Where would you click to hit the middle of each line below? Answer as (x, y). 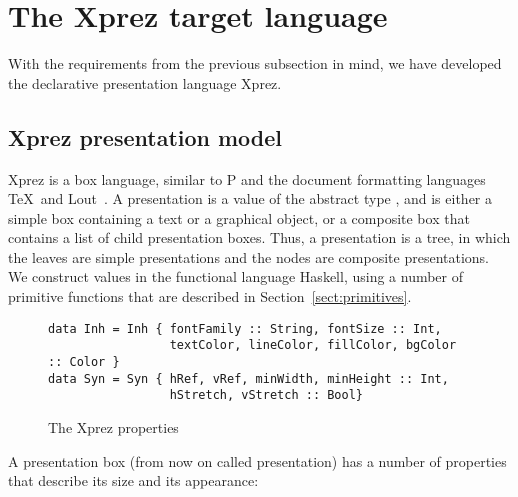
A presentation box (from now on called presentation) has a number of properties (257, 460)
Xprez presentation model (145, 136)
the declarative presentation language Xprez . (145, 82)
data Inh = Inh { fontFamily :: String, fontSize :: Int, (245, 328)
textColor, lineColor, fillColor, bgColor (313, 345)
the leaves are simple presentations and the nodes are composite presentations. (248, 256)
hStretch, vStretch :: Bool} (266, 395)
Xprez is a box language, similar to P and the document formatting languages (247, 178)
